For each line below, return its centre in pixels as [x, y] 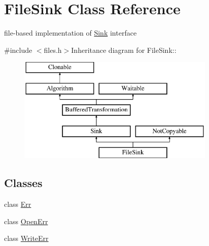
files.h [53, 50]
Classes [23, 183]
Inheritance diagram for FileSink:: [124, 50]
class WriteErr [26, 238]
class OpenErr [26, 221]
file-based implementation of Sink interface [71, 33]
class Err [18, 204]
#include [18, 50]
